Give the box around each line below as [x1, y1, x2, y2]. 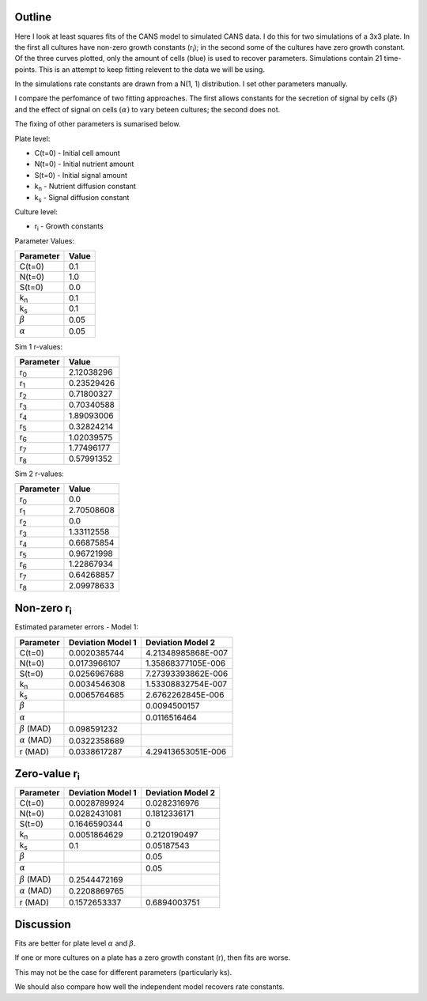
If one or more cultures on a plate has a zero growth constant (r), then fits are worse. [14, 953, 291, 962]
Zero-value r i [14, 767, 81, 783]
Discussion [14, 917, 71, 931]
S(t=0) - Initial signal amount [34, 170, 128, 179]
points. [14, 64, 37, 74]
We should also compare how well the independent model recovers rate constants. [14, 982, 285, 992]
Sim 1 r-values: [14, 342, 63, 351]
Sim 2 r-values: [14, 469, 65, 478]
